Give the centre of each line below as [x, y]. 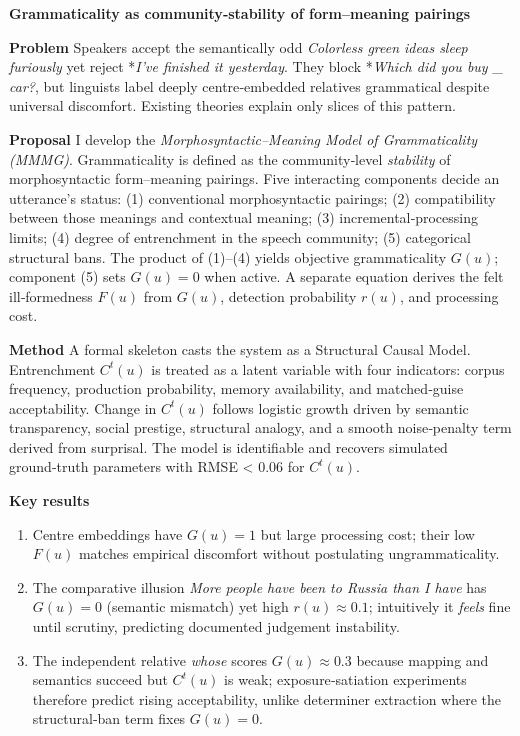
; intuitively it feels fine [439, 606]
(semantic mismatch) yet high [197, 606]
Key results [49, 500]
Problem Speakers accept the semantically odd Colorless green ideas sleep [238, 46]
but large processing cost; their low [367, 533]
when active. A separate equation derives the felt [354, 276]
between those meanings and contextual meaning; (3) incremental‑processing [243, 217]
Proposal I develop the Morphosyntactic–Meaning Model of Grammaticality [243, 138]
